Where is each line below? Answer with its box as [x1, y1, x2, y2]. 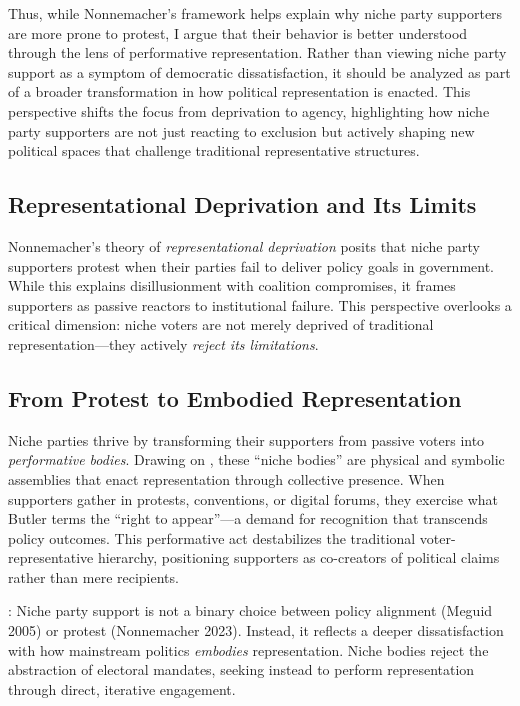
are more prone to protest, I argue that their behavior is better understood [8, 22, 468, 43]
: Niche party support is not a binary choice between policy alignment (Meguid [8, 600, 493, 621]
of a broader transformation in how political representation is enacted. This [8, 81, 471, 102]
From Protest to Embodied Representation [8, 382, 462, 413]
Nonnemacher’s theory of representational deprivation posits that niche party [8, 235, 480, 256]
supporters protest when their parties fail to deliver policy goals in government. [8, 255, 495, 276]
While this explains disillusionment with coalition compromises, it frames [8, 275, 456, 296]
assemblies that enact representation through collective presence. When [8, 468, 445, 489]
